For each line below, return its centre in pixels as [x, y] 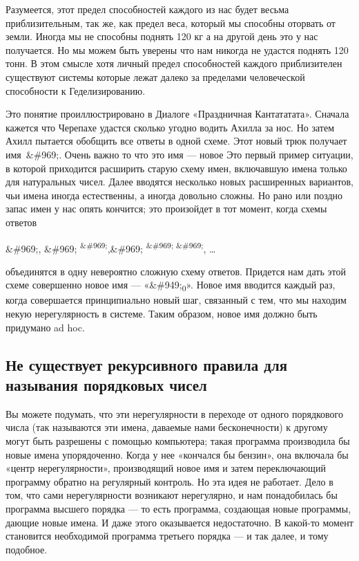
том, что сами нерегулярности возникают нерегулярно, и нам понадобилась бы [172, 495]
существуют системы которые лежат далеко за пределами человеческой [155, 76]
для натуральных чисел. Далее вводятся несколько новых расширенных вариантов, [179, 182]
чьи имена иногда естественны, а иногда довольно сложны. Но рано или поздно [174, 195]
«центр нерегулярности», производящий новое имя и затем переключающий [166, 468]
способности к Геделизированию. [76, 90]
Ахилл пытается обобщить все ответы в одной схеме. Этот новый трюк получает [176, 141]
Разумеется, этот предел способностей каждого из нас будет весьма [147, 9]
